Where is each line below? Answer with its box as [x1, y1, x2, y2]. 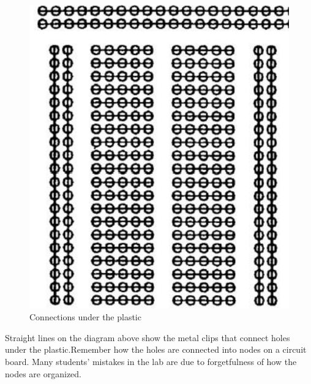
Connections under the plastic [29, 311, 141, 323]
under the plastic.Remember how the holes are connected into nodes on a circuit [5, 343, 307, 356]
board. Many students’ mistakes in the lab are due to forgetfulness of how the [5, 355, 297, 368]
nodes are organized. [5, 367, 81, 380]
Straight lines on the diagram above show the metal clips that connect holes [5, 331, 290, 344]
